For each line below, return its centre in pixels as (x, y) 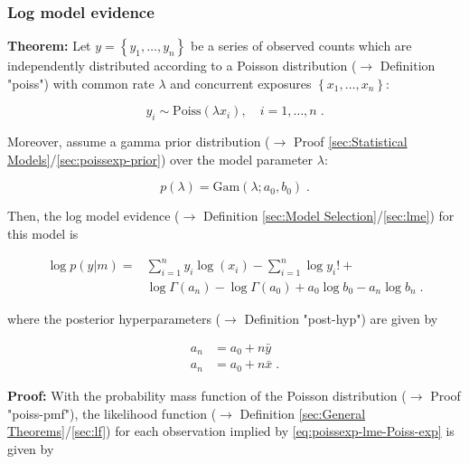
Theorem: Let (49, 46)
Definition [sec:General (303, 413)
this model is (43, 233)
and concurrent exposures (241, 83)
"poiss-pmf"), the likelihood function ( (112, 413)
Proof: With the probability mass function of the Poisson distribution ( (207, 395)
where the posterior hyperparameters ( (114, 318)
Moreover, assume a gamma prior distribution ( (139, 142)
